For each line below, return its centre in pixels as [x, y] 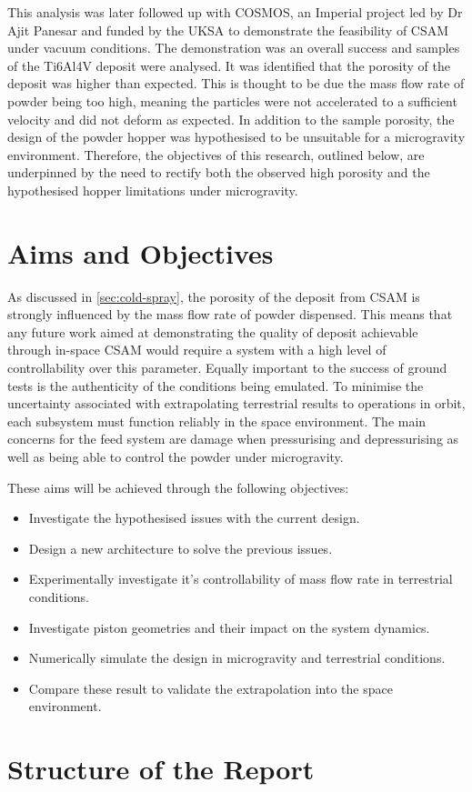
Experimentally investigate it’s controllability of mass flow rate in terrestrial [241, 579]
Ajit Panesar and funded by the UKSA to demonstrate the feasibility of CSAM [228, 30]
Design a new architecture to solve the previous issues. [181, 548]
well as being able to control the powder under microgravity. [176, 456]
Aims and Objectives [141, 252]
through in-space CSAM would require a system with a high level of [197, 350]
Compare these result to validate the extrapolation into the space [211, 688]
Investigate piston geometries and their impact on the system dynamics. [229, 627]
